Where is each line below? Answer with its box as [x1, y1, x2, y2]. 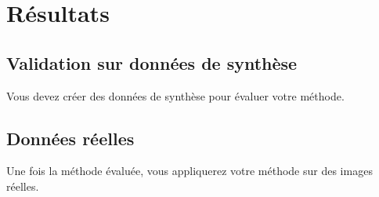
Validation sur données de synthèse [6, 50, 298, 75]
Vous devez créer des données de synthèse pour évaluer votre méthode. [6, 87, 345, 104]
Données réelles [6, 126, 135, 150]
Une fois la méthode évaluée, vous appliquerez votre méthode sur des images [6, 162, 373, 179]
